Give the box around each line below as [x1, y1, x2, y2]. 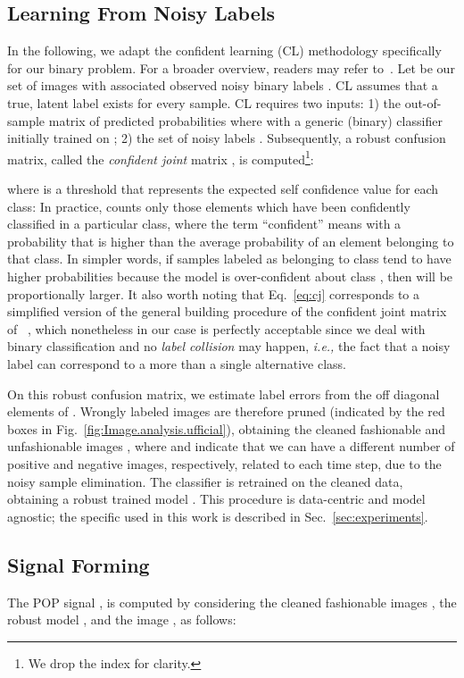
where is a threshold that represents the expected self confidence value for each [7, 180, 439, 198]
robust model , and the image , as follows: [7, 610, 236, 629]
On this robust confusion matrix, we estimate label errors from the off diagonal [7, 384, 440, 403]
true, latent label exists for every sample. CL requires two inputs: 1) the [7, 93, 401, 112]
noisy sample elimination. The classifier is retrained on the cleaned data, [7, 472, 403, 490]
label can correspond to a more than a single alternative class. [7, 354, 347, 372]
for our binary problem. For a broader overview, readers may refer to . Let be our [7, 58, 455, 77]
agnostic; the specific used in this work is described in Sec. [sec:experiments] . [7, 506, 428, 525]
